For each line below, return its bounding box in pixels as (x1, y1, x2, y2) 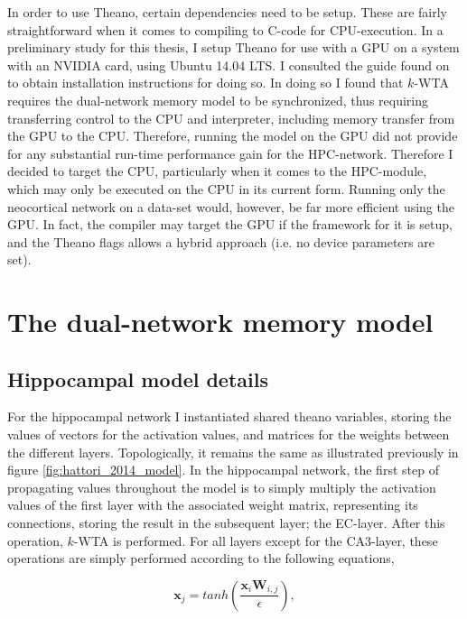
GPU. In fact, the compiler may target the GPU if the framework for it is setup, (7, 215, 453, 234)
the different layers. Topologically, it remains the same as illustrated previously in (7, 442, 459, 461)
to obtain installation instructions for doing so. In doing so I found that (7, 73, 404, 92)
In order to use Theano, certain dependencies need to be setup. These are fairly (7, 3, 447, 21)
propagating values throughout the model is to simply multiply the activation (7, 477, 436, 496)
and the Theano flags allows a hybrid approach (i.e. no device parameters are (7, 232, 434, 251)
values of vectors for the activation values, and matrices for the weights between (7, 425, 450, 444)
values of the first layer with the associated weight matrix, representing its (7, 495, 418, 514)
